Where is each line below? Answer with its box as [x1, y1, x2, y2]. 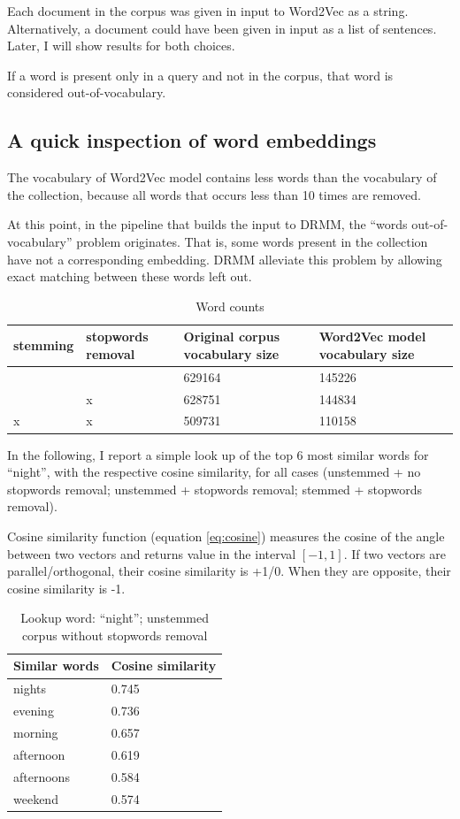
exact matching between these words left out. [7, 267, 252, 286]
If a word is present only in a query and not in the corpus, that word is [7, 65, 394, 84]
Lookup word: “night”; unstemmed [20, 609, 210, 627]
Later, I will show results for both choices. [7, 36, 235, 55]
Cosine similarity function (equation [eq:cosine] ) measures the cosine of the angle [7, 526, 445, 545]
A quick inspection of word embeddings [7, 126, 377, 154]
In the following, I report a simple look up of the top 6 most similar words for [7, 445, 429, 463]
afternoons [13, 767, 70, 785]
